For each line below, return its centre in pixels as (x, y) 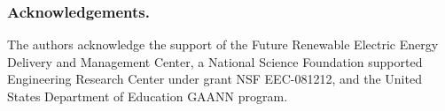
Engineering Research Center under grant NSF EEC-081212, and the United (215, 79)
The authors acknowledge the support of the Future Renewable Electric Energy (223, 44)
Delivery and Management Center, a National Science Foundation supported (215, 61)
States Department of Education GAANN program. (148, 96)
